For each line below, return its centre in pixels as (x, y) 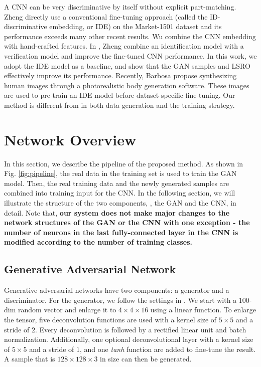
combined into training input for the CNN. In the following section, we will (120, 193)
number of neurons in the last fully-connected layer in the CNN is (121, 232)
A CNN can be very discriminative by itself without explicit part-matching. (120, 7)
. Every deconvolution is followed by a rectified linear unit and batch (141, 329)
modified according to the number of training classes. (98, 242)
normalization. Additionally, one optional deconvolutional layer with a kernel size (129, 339)
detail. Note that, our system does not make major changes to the (117, 212)
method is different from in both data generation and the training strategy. (119, 105)
